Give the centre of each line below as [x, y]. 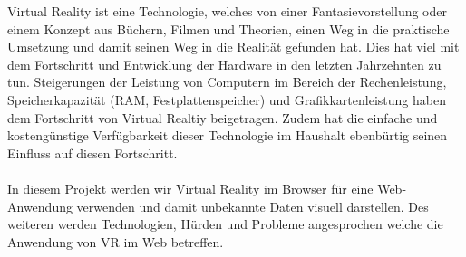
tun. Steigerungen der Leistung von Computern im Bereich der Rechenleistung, [227, 82]
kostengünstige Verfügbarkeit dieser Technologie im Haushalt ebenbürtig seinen [228, 135]
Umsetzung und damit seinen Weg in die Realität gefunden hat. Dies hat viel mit [233, 47]
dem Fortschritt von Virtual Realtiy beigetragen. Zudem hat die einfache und [223, 117]
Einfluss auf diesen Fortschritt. [92, 152]
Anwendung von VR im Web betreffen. [116, 241]
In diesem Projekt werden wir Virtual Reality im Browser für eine [190, 188]
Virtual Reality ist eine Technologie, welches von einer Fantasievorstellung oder [227, 11]
